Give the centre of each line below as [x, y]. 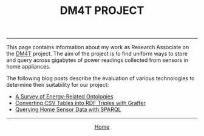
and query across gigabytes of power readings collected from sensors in [97, 60]
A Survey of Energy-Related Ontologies [64, 97]
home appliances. [29, 67]
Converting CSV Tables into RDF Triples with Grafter [80, 103]
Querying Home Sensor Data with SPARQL [68, 109]
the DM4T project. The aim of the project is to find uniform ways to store [97, 54]
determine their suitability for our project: [58, 85]
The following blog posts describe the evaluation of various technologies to [100, 78]
